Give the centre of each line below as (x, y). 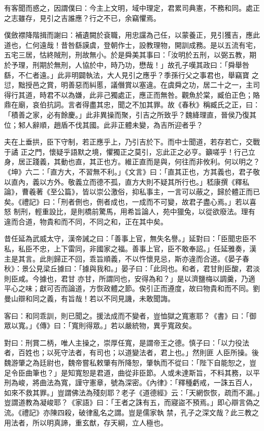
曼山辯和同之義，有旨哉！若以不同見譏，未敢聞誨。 (89, 298)
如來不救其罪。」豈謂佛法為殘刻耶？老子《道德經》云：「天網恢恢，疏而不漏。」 (132, 392)
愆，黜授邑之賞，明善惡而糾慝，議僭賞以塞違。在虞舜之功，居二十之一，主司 (132, 85)
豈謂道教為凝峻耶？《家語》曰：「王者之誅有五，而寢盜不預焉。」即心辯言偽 (128, 402)
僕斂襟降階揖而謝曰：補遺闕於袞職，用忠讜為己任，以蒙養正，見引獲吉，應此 (132, 35)
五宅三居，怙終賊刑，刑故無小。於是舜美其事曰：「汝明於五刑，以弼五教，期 (130, 55)
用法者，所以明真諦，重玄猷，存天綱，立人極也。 (86, 422)
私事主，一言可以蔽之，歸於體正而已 (199, 192)
